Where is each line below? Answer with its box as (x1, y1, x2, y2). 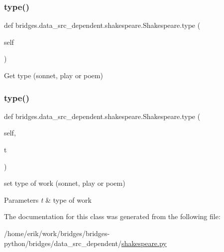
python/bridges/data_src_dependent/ (4, 238, 121, 248)
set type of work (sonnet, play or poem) (4, 178, 125, 188)
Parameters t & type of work (4, 194, 92, 205)
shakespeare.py (121, 238, 167, 248)
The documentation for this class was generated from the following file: (4, 211, 221, 222)
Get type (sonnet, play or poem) (4, 70, 103, 80)
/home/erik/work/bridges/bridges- (4, 228, 110, 238)
